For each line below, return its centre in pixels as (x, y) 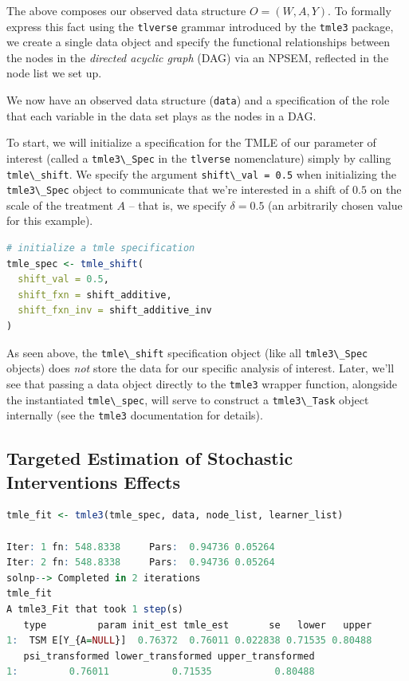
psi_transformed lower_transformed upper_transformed (169, 656)
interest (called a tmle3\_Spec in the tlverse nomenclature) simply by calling (199, 157)
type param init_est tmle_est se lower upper (198, 625)
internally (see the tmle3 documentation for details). (135, 415)
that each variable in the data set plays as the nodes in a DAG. (161, 115)
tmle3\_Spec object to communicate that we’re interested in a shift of (178, 189)
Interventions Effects (94, 481)
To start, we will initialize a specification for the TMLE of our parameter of (191, 142)
